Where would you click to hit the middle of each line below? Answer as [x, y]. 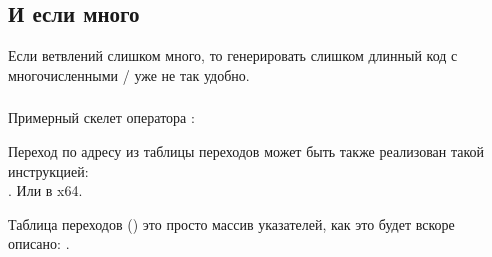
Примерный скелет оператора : [101, 117]
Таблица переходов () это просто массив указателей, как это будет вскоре [231, 223]
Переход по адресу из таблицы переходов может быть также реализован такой [246, 150]
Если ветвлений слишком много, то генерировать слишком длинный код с [233, 55]
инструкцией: [48, 170]
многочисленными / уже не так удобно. [129, 74]
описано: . [39, 243]
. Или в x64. [45, 190]
